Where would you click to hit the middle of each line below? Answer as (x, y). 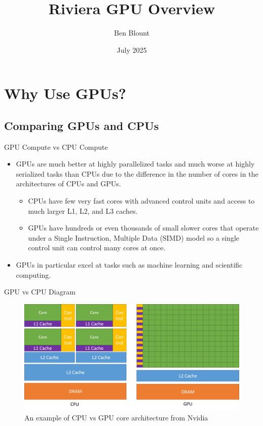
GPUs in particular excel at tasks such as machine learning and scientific (129, 265)
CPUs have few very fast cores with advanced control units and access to (141, 201)
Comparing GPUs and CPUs (82, 125)
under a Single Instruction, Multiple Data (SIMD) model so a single (134, 237)
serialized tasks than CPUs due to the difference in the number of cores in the (137, 173)
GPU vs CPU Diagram (40, 292)
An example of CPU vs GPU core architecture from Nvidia (116, 417)
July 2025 (132, 50)
